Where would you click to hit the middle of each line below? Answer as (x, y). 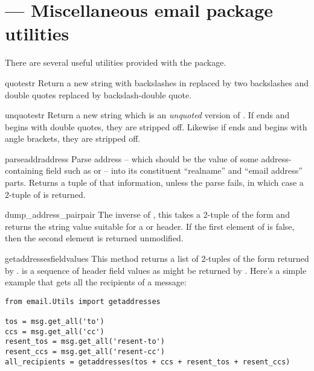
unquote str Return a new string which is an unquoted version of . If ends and (147, 115)
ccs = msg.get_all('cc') (55, 331)
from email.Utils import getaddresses (83, 301)
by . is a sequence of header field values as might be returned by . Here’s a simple (156, 270)
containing (24, 170)
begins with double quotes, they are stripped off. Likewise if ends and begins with (156, 126)
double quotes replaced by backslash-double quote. (98, 94)
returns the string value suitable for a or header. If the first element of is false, (150, 226)
